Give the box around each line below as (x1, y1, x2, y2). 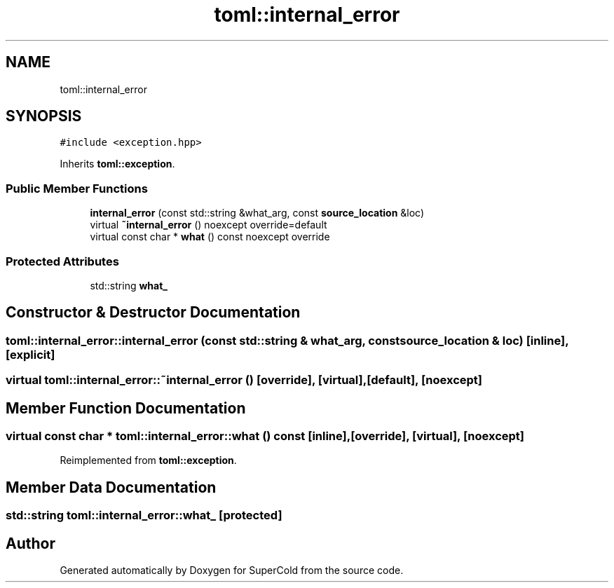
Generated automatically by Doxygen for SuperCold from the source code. (60, 564, 404, 577)
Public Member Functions (6, 181, 148, 196)
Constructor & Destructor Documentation (6, 303, 301, 322)
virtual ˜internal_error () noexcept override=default (90, 219, 327, 231)
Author (6, 534, 55, 552)
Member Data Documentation (6, 478, 217, 496)
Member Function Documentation (6, 399, 246, 417)
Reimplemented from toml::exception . (60, 454, 237, 467)
